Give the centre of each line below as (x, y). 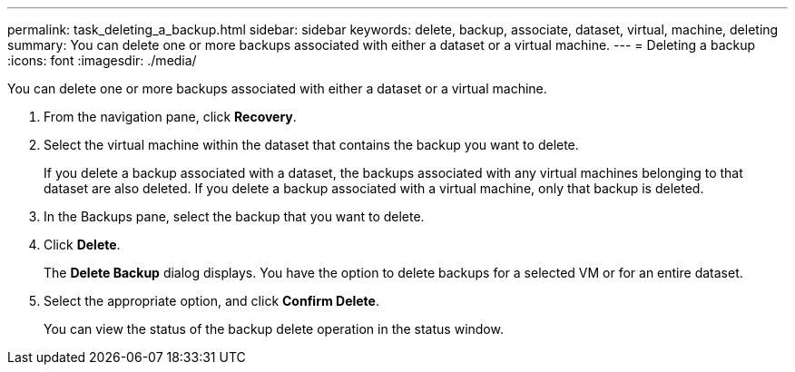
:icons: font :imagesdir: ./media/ (102, 60)
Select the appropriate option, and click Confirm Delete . (211, 301)
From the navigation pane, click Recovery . (170, 117)
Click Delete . (82, 245)
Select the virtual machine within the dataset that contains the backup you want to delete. (311, 145)
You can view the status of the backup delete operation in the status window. (274, 329)
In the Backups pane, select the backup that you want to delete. (234, 216)
